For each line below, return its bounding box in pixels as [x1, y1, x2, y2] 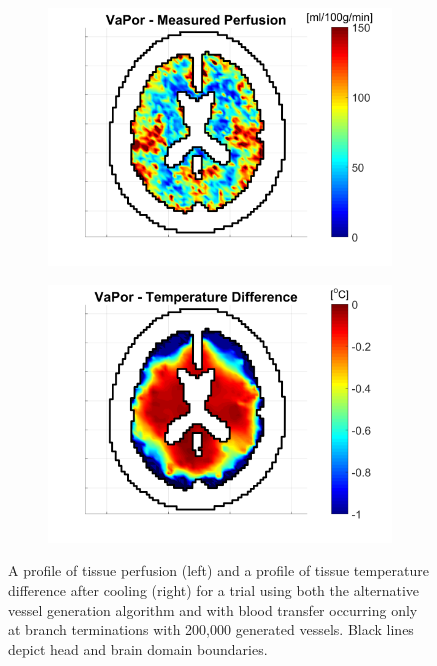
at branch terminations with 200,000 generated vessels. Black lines [8, 619, 414, 640]
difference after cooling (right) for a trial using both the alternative [8, 580, 420, 601]
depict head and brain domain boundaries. [8, 638, 268, 659]
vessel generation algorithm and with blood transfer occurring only [8, 599, 418, 620]
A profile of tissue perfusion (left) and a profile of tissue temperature [8, 560, 429, 581]
